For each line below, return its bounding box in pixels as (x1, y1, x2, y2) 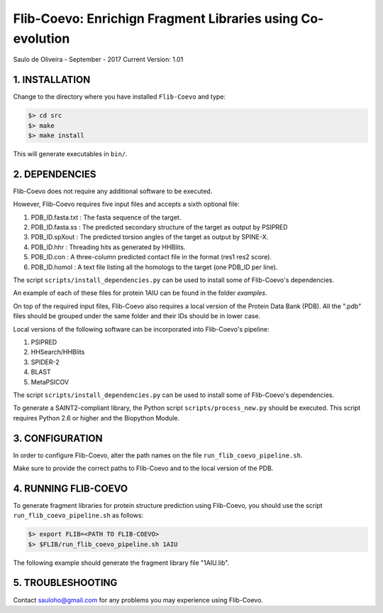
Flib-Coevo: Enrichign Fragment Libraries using (13, 11, 299, 26)
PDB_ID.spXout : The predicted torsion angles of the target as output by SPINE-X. (30, 233, 269, 242)
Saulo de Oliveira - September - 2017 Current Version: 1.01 (13, 55, 184, 64)
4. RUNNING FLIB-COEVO (13, 482, 128, 494)
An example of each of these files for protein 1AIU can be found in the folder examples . (13, 288, 267, 298)
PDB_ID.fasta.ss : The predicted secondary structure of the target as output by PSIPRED (30, 223, 288, 232)
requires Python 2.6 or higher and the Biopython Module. (13, 413, 180, 422)
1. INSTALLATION (13, 74, 91, 86)
